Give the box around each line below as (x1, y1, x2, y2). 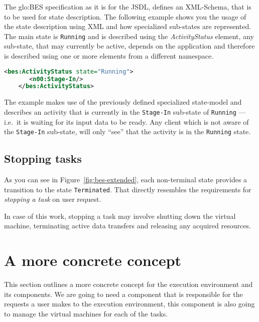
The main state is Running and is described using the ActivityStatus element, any (4, 31, 254, 41)
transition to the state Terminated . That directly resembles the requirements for (4, 184, 251, 194)
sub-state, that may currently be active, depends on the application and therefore (4, 41, 255, 51)
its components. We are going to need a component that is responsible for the (4, 288, 243, 299)
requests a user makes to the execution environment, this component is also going (4, 298, 255, 309)
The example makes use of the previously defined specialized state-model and (4, 97, 242, 107)
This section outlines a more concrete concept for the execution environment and (4, 279, 253, 289)
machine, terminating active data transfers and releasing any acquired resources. (4, 220, 251, 231)
